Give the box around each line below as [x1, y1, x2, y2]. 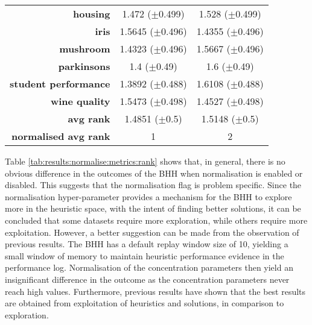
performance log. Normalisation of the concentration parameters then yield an [5, 261, 293, 274]
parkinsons [58, 59, 110, 73]
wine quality [50, 94, 110, 108]
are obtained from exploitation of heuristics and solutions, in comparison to [5, 297, 284, 309]
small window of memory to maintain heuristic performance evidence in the [5, 249, 284, 262]
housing [73, 7, 110, 21]
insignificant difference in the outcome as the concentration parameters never [5, 273, 290, 285]
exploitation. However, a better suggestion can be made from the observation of [5, 226, 299, 238]
